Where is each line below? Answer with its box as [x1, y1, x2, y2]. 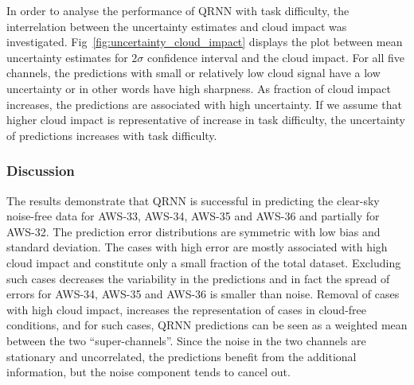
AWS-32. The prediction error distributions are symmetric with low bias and [6, 223, 381, 239]
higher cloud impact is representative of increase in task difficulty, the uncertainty [6, 111, 406, 128]
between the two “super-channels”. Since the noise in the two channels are [6, 332, 366, 348]
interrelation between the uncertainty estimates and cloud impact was [6, 17, 347, 34]
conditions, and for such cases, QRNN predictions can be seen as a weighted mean [6, 317, 408, 333]
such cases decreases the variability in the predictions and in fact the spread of [6, 270, 390, 286]
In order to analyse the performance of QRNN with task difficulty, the [6, 2, 350, 18]
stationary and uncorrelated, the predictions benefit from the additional [6, 348, 357, 364]
